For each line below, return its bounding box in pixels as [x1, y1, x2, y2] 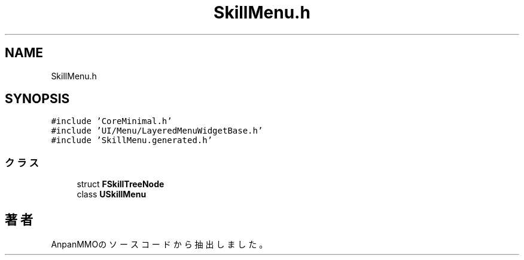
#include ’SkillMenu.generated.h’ [51, 135, 213, 146]
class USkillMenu [77, 189, 147, 200]
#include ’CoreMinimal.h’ [51, 116, 172, 126]
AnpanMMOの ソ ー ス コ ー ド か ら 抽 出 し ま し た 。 [51, 239, 268, 250]
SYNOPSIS [5, 91, 70, 107]
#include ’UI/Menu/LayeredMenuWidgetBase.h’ [51, 126, 263, 136]
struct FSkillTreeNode [77, 179, 164, 190]
